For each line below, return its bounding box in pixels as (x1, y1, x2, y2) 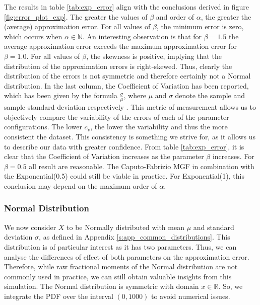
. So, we (218, 281, 243, 291)
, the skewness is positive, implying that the (86, 50, 222, 61)
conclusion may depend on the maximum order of (4, 180, 157, 191)
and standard (193, 221, 234, 232)
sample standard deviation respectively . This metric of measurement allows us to (4, 102, 256, 112)
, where (123, 90, 146, 101)
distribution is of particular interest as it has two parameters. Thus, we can (4, 241, 237, 252)
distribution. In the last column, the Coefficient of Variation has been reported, (4, 80, 249, 91)
